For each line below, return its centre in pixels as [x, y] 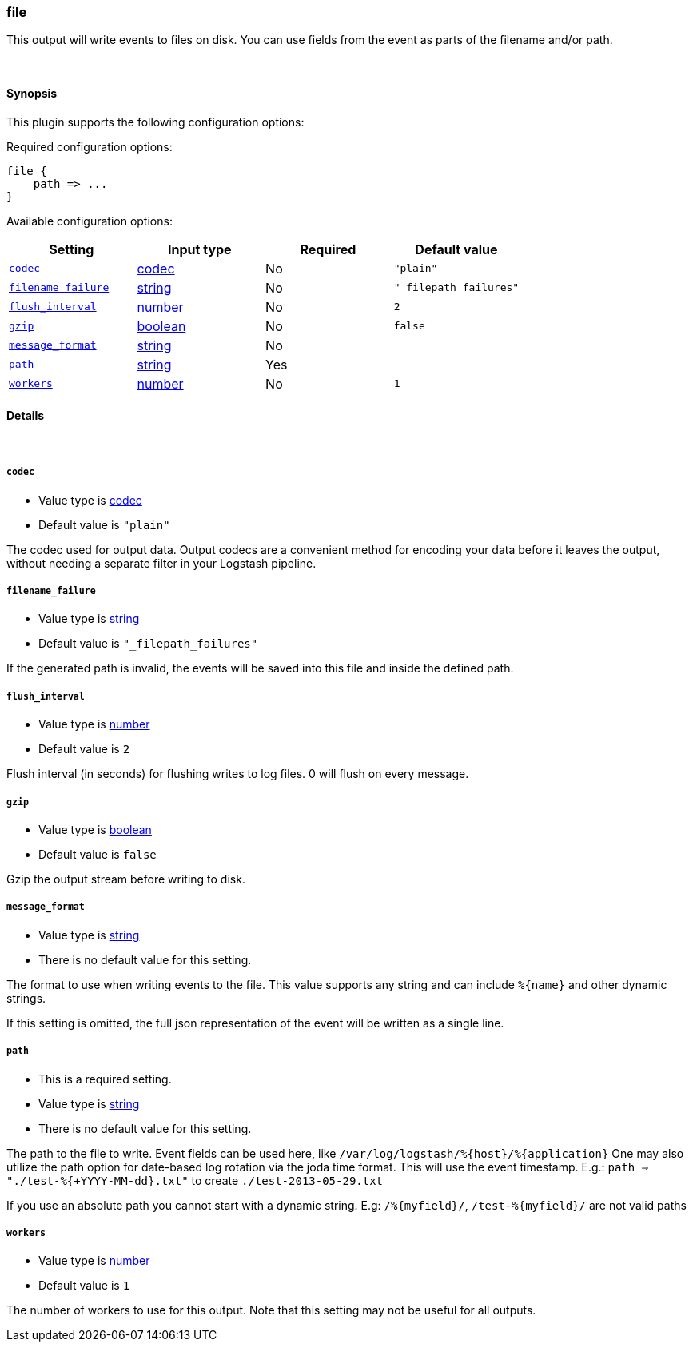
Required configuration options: [90, 146]
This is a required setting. [105, 1079]
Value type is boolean [95, 829]
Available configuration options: [90, 221]
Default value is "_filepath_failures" [148, 644]
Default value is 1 [84, 1286]
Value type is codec [90, 500]
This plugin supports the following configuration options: [155, 122]
